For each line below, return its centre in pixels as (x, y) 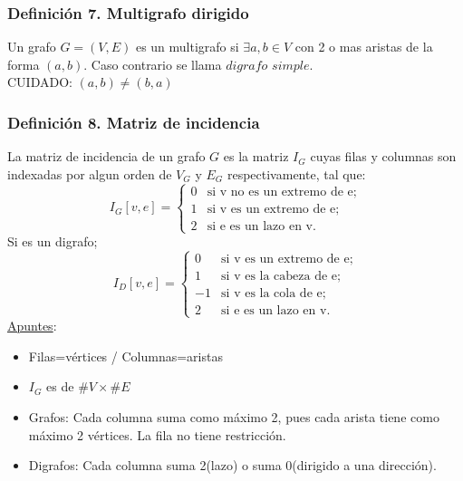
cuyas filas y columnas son (383, 156)
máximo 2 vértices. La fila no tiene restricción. (157, 434)
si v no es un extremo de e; (282, 192)
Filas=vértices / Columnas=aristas (125, 356)
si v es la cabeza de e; (281, 276)
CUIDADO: (40, 82)
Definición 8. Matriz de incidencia (134, 122)
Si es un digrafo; (53, 241)
